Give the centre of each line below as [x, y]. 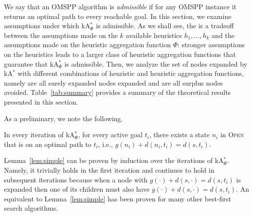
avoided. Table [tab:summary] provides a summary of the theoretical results [117, 92]
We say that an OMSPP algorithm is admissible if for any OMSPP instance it [120, 6]
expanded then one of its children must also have [77, 189]
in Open [232, 135]
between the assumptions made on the [61, 35]
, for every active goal [110, 135]
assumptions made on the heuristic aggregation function [88, 45]
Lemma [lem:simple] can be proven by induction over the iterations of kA [114, 160]
